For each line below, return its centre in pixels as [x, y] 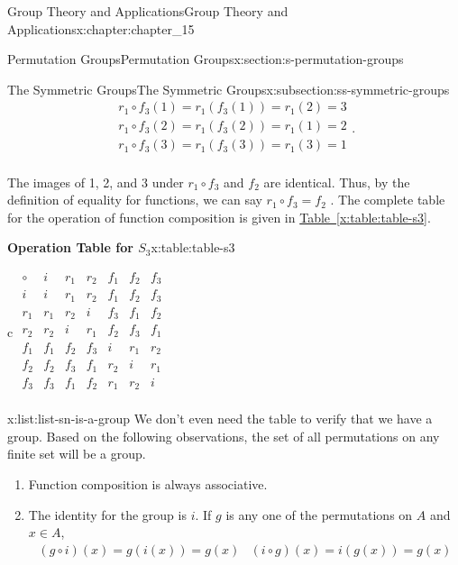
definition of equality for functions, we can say [135, 200]
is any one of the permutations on [319, 514]
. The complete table [388, 200]
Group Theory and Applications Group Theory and [148, 11]
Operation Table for [70, 247]
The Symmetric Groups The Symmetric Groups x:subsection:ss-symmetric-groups [229, 89]
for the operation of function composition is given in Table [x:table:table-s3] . [219, 217]
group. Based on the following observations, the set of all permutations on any [224, 436]
